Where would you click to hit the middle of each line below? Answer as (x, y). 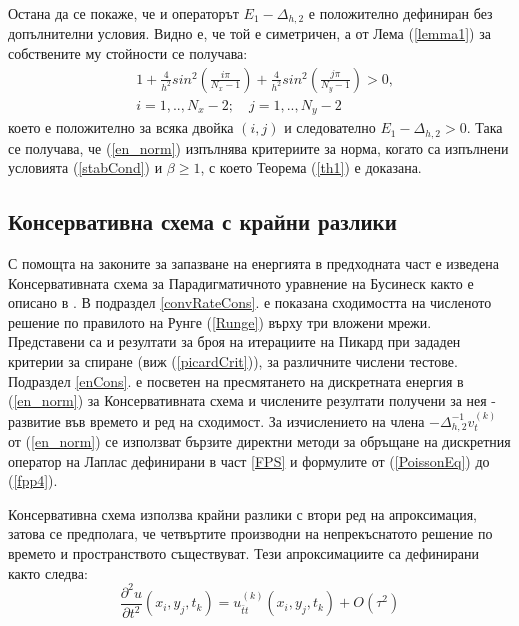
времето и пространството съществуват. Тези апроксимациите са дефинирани (243, 552)
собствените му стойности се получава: (128, 53)
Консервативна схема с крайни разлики (202, 221)
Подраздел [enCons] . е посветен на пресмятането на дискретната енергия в (236, 380)
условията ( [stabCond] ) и (85, 167)
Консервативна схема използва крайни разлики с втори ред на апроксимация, (242, 513)
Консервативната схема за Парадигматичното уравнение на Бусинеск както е (241, 282)
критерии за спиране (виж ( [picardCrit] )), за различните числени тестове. (233, 360)
